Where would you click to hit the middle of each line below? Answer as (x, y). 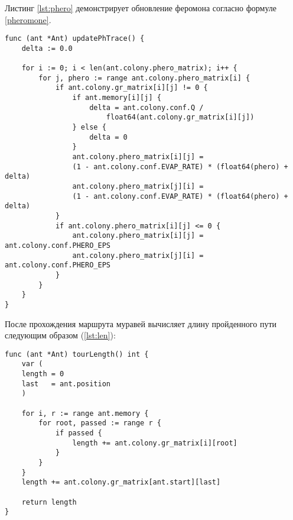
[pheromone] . (28, 19)
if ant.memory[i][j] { (117, 98)
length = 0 (43, 374)
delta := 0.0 (47, 48)
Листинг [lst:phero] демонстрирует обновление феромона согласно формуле (141, 8)
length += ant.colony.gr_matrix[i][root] (155, 443)
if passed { (79, 433)
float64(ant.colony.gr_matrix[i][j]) (180, 117)
